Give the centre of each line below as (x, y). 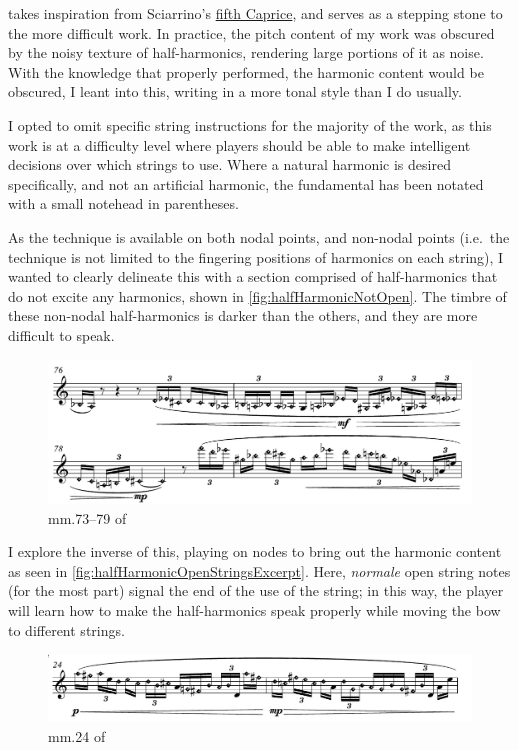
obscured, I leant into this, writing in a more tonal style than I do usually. (235, 91)
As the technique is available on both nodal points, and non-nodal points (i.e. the (259, 236)
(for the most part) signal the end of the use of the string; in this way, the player (256, 590)
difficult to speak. (61, 334)
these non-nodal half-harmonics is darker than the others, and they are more (243, 315)
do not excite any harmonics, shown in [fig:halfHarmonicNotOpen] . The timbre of (257, 295)
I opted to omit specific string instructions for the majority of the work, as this (250, 124)
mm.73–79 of (87, 517)
